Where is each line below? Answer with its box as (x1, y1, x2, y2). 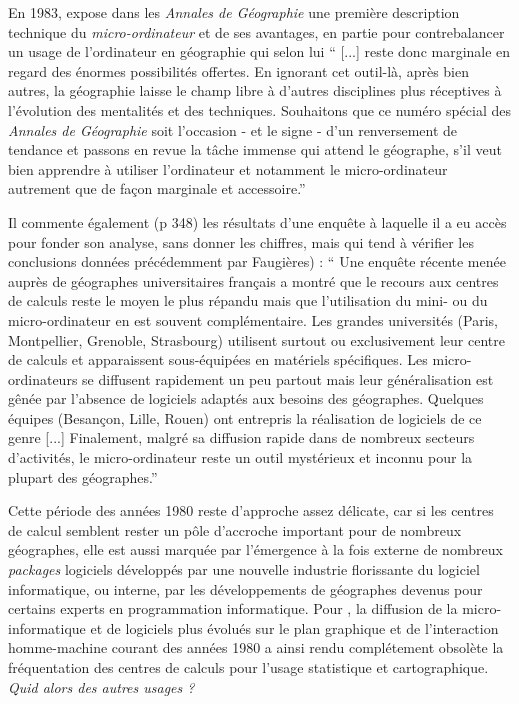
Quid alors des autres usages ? (8, 676, 195, 697)
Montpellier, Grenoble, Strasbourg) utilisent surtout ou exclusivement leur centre (8, 329, 505, 350)
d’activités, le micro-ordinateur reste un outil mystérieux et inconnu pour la (8, 447, 473, 468)
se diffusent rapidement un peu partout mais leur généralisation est (82, 368, 494, 389)
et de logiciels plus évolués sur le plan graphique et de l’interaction (90, 617, 499, 638)
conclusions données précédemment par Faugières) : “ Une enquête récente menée (8, 251, 506, 272)
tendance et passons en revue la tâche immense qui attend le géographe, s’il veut (8, 139, 502, 160)
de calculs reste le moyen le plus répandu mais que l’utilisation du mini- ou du (8, 290, 488, 311)
